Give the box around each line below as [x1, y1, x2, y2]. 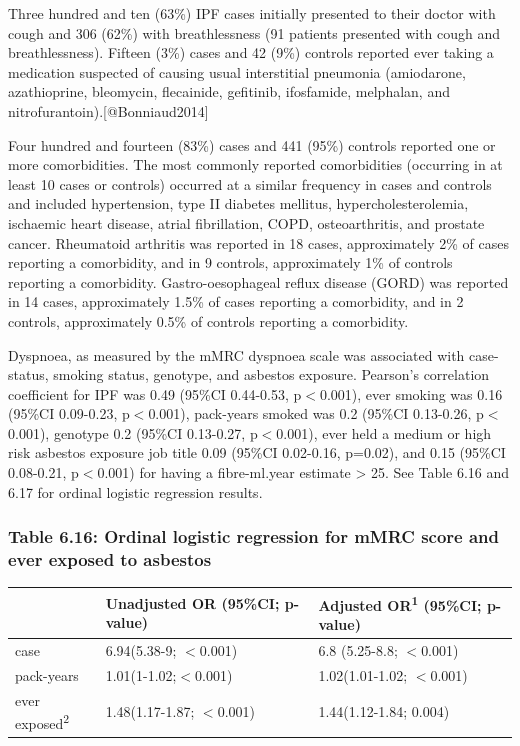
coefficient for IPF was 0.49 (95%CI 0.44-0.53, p [8, 383, 302, 404]
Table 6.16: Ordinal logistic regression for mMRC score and [8, 524, 500, 549]
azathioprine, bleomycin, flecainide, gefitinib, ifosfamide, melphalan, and [8, 81, 450, 102]
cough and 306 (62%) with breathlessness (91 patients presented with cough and [8, 22, 501, 43]
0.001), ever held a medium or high [276, 422, 492, 443]
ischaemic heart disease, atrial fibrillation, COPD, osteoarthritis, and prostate [8, 212, 485, 233]
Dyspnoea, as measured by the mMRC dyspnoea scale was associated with [8, 344, 465, 365]
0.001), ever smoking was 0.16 [319, 383, 503, 404]
